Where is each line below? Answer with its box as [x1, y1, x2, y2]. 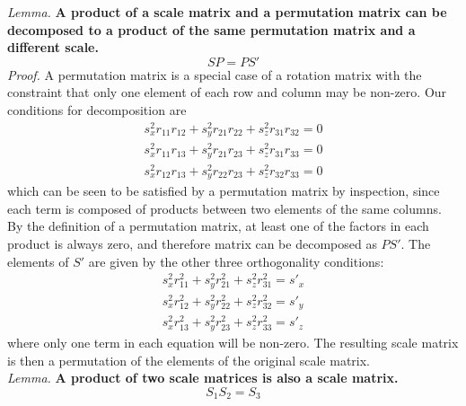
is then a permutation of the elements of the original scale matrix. [7, 350, 370, 369]
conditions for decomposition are [7, 100, 187, 119]
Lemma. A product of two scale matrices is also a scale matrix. [7, 368, 399, 387]
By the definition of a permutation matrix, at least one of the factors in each [7, 216, 429, 235]
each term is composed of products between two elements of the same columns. [7, 199, 442, 217]
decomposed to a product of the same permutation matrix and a [7, 20, 416, 39]
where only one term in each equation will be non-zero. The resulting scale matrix [7, 332, 459, 351]
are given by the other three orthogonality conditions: [88, 252, 384, 270]
